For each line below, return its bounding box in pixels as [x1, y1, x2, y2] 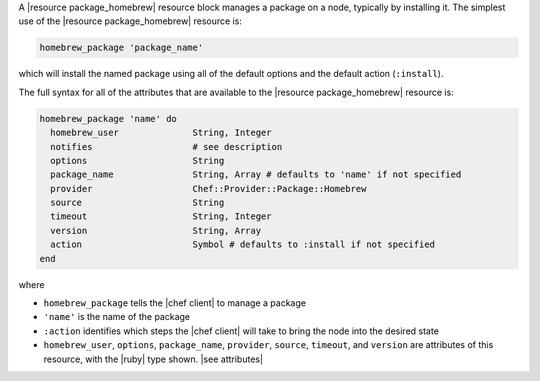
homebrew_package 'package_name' [39, 42, 204, 54]
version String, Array [50, 225, 262, 236]
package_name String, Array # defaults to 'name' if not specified [50, 169, 462, 180]
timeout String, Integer [50, 211, 272, 222]
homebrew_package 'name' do [39, 113, 177, 124]
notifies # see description [50, 141, 283, 152]
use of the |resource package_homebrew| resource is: [18, 15, 242, 27]
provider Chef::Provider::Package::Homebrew [50, 183, 367, 194]
